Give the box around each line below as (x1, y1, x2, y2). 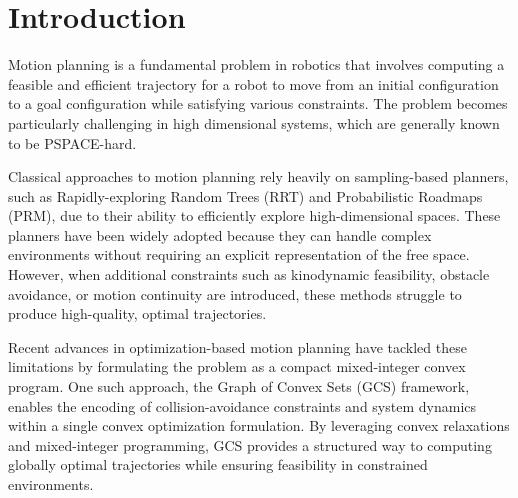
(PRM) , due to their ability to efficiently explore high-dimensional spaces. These (8, 205, 501, 226)
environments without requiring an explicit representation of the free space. (8, 244, 470, 265)
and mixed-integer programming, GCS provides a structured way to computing (8, 434, 492, 455)
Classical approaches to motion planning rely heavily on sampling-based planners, (8, 166, 509, 187)
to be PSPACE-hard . (8, 132, 137, 153)
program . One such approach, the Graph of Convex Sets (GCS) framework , (8, 376, 470, 397)
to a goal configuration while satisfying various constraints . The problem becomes (8, 93, 508, 114)
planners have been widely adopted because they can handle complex (8, 224, 432, 245)
